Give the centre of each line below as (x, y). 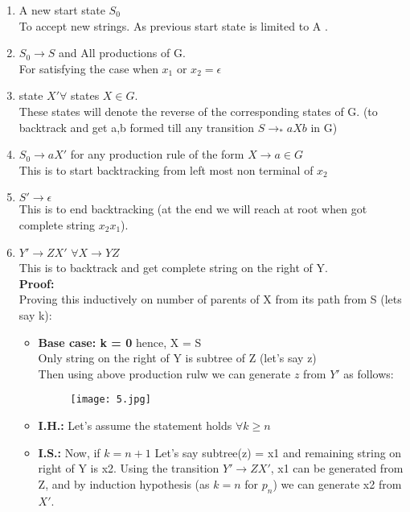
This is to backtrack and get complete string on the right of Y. (173, 268)
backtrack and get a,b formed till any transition (137, 127)
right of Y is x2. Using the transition (129, 468)
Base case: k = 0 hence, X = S (120, 342)
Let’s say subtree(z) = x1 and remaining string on (278, 452)
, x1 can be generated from (337, 468)
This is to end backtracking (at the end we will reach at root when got (193, 209)
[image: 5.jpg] (111, 400)
